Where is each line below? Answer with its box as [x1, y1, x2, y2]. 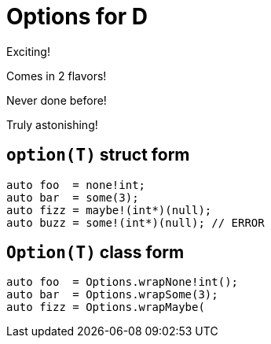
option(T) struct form [6, 145, 190, 165]
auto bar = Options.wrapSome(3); [6, 288, 218, 301]
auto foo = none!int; [6, 178, 146, 191]
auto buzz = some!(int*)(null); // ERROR [6, 216, 265, 229]
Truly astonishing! [6, 117, 98, 131]
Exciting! [6, 44, 50, 58]
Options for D [6, 3, 148, 30]
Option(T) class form [6, 242, 185, 263]
